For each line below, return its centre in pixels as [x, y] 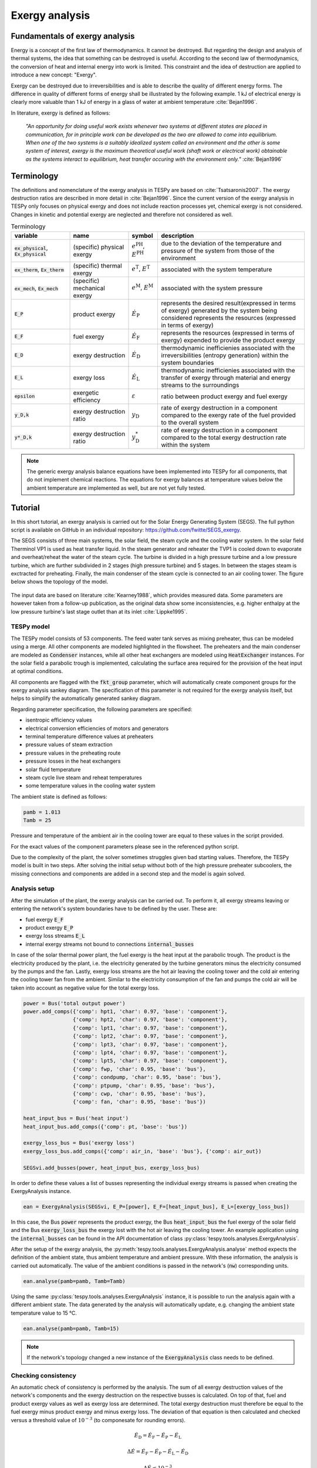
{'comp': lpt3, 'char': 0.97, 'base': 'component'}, [150, 1044]
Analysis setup [33, 888]
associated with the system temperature [217, 269]
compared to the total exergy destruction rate [224, 437]
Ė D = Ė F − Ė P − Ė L [158, 1436]
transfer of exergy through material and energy [226, 378]
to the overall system [190, 422]
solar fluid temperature [53, 769]
